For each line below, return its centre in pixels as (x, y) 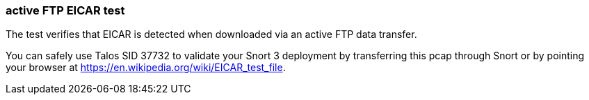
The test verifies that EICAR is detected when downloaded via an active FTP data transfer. (211, 34)
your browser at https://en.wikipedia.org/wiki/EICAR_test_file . (146, 68)
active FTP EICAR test (65, 10)
